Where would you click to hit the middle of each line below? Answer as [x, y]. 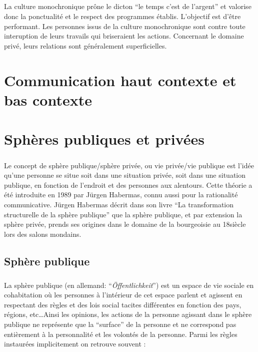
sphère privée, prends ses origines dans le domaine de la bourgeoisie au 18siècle [125, 224]
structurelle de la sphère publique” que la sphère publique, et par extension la [123, 214]
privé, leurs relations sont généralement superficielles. [85, 45]
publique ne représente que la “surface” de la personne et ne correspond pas [120, 324]
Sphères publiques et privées [104, 139]
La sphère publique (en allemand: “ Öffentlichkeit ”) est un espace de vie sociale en [129, 285]
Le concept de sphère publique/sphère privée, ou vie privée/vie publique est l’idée [129, 165]
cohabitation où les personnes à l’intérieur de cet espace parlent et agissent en [123, 295]
